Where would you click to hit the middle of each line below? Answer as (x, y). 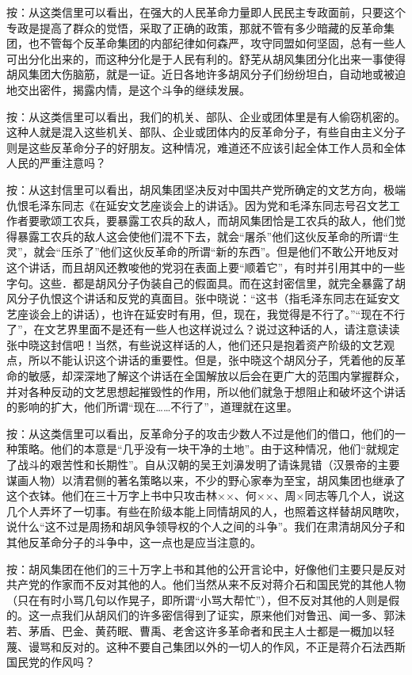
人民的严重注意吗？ (56, 163)
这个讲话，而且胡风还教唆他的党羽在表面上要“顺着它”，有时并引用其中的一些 (206, 267)
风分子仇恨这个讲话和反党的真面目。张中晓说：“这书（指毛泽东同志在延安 (198, 298)
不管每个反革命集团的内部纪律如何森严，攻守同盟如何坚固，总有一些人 (222, 43)
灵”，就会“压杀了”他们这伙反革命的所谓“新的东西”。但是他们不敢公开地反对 (203, 252)
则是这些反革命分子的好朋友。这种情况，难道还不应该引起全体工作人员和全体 (206, 147)
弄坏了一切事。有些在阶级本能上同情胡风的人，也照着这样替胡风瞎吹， (222, 511)
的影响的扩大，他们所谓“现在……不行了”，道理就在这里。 (152, 407)
